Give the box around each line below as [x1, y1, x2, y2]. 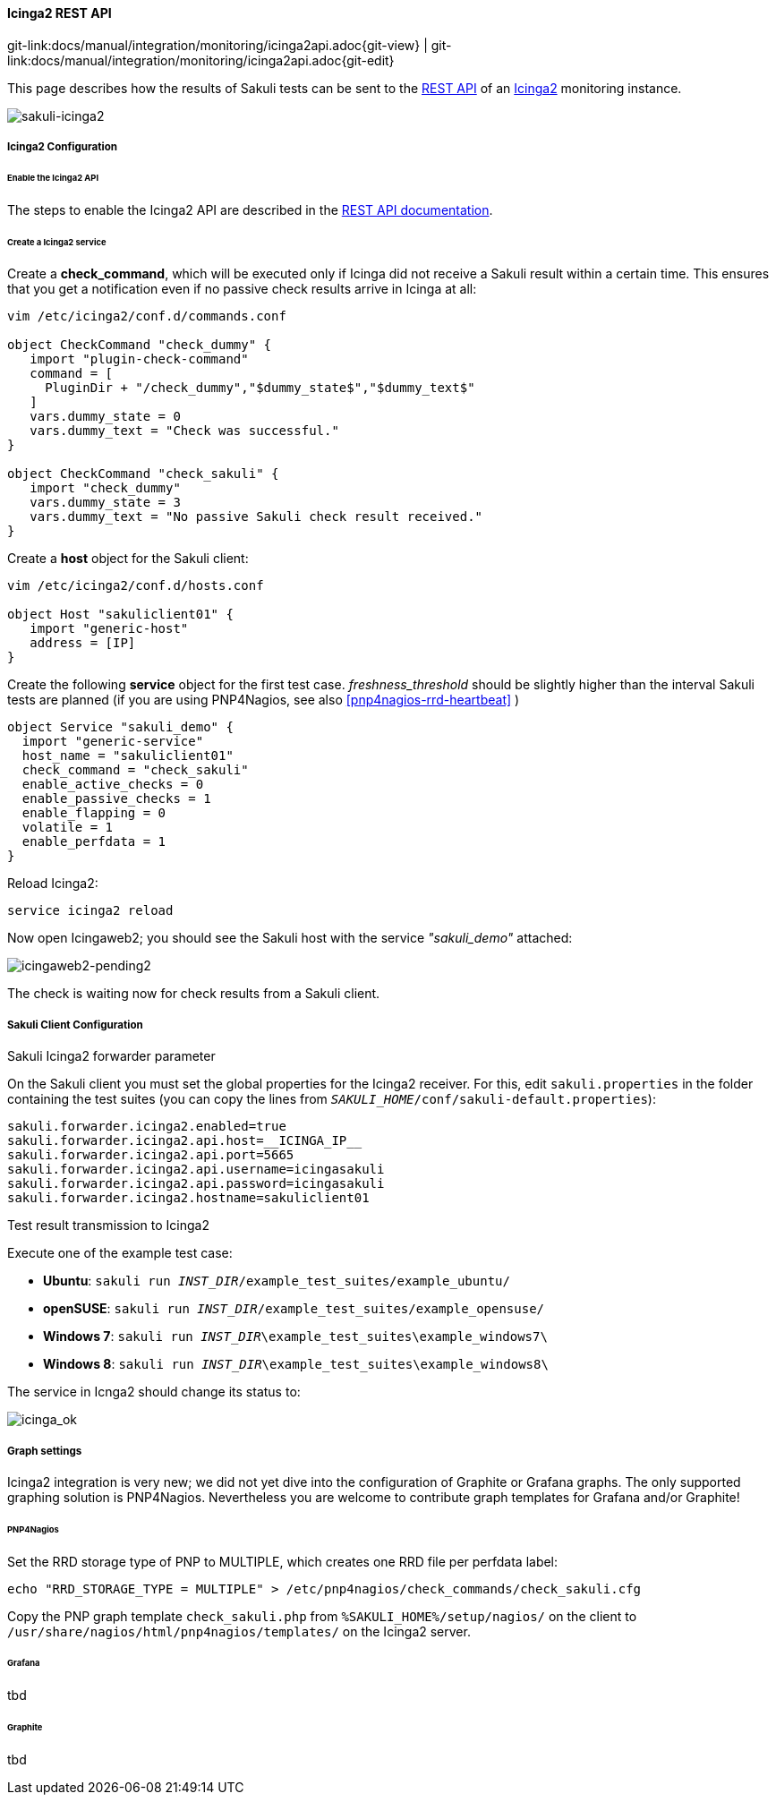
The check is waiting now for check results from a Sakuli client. [7, 986, 380, 1002]
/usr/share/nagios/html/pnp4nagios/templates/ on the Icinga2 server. [7, 1623, 471, 1639]
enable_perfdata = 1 [21, 834, 166, 850]
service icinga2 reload [7, 903, 174, 918]
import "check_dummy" [30, 481, 181, 496]
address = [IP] [30, 636, 136, 651]
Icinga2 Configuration [7, 141, 118, 153]
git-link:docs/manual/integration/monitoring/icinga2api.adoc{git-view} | [7, 37, 428, 53]
